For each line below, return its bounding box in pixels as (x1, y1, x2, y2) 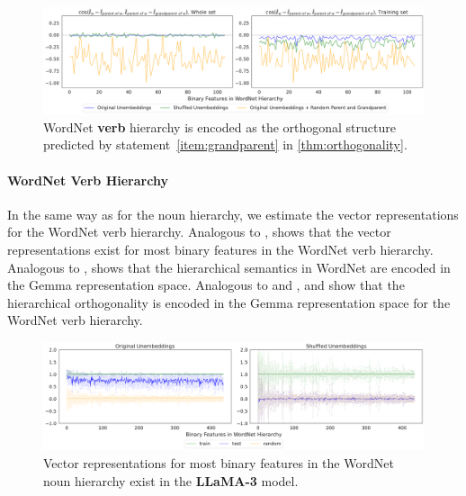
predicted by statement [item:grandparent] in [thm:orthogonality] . (43, 135, 408, 154)
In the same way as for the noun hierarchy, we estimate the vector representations (7, 204, 459, 223)
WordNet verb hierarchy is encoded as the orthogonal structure (43, 117, 396, 136)
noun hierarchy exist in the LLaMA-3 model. (43, 471, 299, 490)
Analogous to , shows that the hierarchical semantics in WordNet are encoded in (7, 257, 451, 276)
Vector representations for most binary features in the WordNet (43, 454, 394, 473)
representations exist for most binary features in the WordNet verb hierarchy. (7, 240, 434, 259)
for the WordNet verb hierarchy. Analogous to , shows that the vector (7, 222, 391, 241)
